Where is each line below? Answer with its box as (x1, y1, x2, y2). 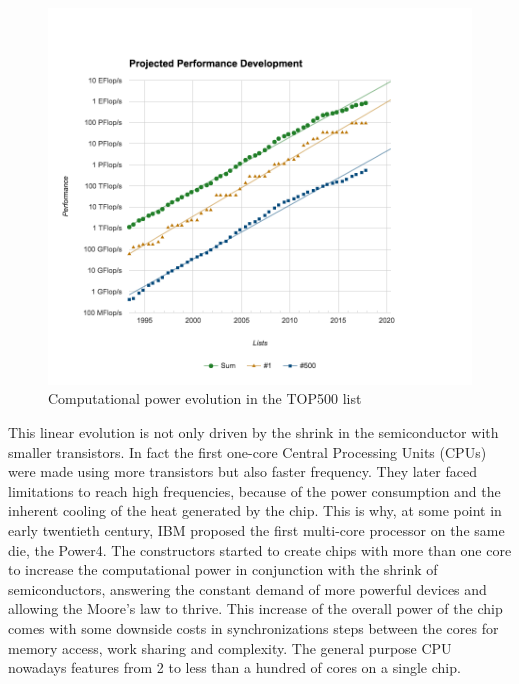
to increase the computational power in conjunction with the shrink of (8, 559, 438, 580)
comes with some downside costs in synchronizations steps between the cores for (8, 618, 499, 638)
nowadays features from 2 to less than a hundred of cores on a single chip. (8, 657, 461, 678)
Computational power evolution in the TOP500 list (48, 388, 362, 409)
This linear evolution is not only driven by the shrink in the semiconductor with (8, 422, 499, 443)
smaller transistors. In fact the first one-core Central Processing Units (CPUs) (8, 441, 487, 462)
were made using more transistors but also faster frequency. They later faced (8, 461, 477, 482)
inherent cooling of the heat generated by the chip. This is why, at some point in (8, 500, 502, 521)
